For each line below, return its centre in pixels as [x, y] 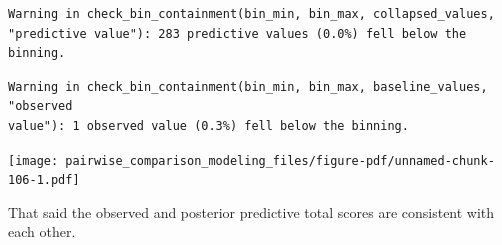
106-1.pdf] [44, 180]
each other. [42, 231]
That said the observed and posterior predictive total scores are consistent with [251, 211]
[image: [33, 160]
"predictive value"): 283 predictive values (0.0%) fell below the [237, 33]
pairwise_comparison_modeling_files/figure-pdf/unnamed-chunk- [280, 160]
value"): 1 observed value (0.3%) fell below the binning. [208, 125]
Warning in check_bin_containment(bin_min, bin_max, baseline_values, [248, 86]
